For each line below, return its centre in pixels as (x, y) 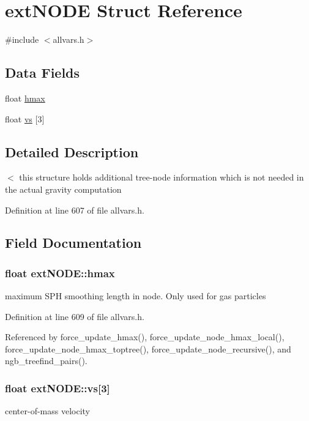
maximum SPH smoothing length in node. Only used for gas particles (136, 296)
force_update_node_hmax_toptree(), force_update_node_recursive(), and (148, 348)
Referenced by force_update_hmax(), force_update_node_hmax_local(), (145, 337)
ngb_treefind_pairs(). (46, 361)
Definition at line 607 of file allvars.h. (75, 210)
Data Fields (43, 73)
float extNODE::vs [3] (58, 388)
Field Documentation (73, 243)
